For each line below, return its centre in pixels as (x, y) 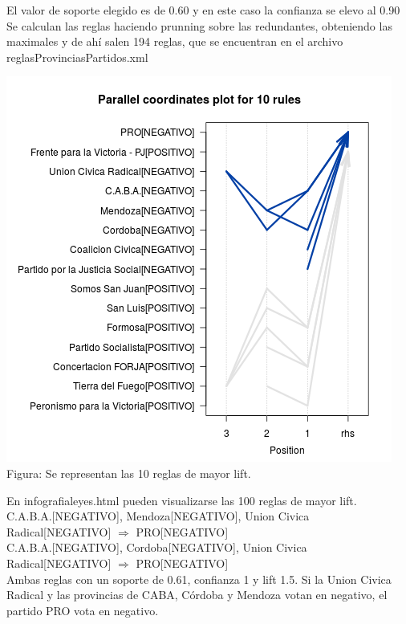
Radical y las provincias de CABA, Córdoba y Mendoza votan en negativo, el (197, 595)
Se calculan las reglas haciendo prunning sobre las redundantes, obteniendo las (199, 25)
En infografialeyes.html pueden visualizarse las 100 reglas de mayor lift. (182, 500)
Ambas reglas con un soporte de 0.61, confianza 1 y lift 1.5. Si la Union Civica (199, 579)
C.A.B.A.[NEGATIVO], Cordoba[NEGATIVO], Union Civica (157, 547)
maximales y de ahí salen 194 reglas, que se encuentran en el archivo (175, 41)
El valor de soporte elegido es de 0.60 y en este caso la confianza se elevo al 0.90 (203, 10)
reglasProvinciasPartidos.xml (77, 57)
